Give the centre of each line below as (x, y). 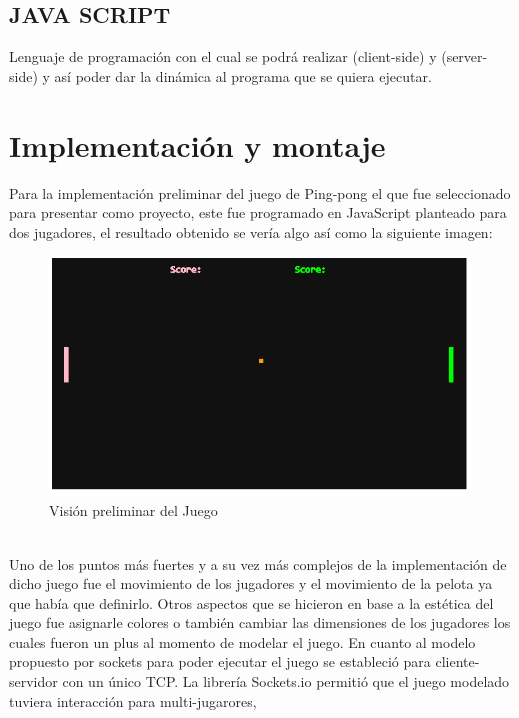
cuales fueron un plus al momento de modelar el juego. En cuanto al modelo (242, 641)
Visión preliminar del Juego (133, 510)
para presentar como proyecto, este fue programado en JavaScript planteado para (258, 212)
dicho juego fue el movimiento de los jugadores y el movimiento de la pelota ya (251, 583)
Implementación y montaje (197, 144)
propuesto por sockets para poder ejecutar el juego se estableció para (220, 661)
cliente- (457, 661)
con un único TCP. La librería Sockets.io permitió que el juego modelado (286, 681)
